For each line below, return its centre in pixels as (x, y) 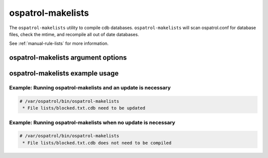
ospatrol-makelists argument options (68, 58)
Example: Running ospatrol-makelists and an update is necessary (90, 88)
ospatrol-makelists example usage (64, 73)
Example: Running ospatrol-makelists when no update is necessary (92, 122)
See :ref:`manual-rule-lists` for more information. (59, 43)
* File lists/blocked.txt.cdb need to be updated (84, 108)
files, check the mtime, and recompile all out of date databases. (74, 34)
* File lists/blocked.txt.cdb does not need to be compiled (97, 143)
